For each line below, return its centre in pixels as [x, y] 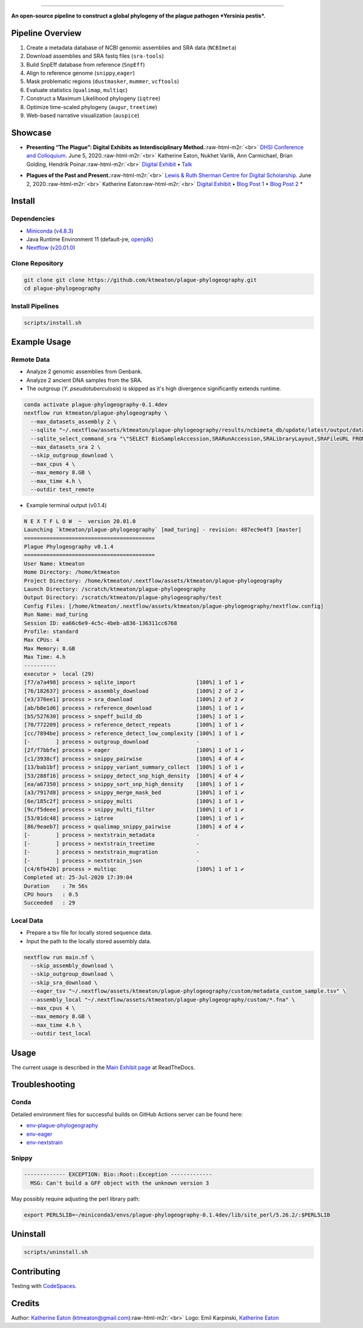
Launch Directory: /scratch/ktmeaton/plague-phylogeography [115, 589]
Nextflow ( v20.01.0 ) [51, 248]
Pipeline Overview [46, 33]
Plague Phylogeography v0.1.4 [69, 547]
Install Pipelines [35, 306]
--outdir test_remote [63, 489]
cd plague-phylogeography [62, 289]
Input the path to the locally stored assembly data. [89, 941]
